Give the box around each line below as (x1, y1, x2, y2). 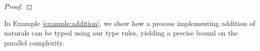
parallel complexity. (4, 37, 65, 47)
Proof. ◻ (4, 1, 32, 11)
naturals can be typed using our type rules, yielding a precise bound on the (4, 27, 238, 38)
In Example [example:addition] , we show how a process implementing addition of (4, 17, 255, 28)
